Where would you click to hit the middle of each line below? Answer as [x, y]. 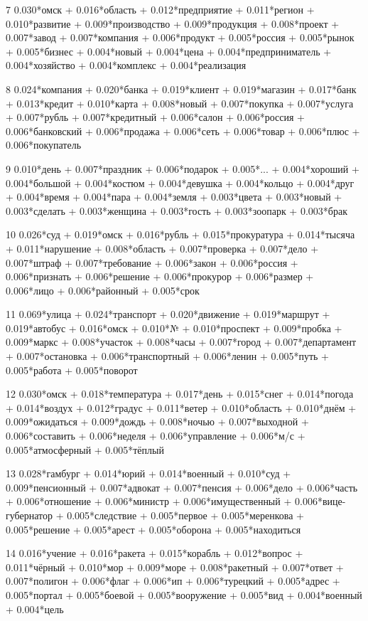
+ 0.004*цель [35, 609]
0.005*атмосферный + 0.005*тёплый [85, 449]
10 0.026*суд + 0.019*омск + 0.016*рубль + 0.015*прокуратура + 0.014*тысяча [180, 234]
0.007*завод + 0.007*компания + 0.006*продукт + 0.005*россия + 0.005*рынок [180, 37]
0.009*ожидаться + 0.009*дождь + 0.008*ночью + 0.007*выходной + [157, 421]
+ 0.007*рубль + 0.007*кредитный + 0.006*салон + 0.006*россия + [155, 117]
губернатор [29, 515]
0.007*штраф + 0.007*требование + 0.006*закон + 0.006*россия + [152, 262]
